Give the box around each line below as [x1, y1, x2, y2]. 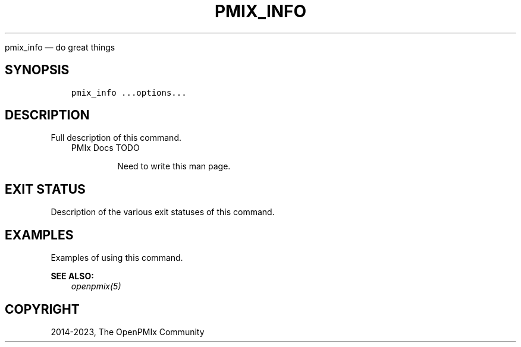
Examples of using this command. [51, 253, 183, 263]
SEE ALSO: [51, 271, 94, 282]
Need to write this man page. [117, 161, 231, 172]
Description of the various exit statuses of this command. [51, 207, 275, 217]
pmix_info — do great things [5, 42, 115, 52]
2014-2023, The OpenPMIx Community [51, 326, 205, 337]
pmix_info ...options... [71, 87, 187, 97]
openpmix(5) [71, 281, 121, 292]
